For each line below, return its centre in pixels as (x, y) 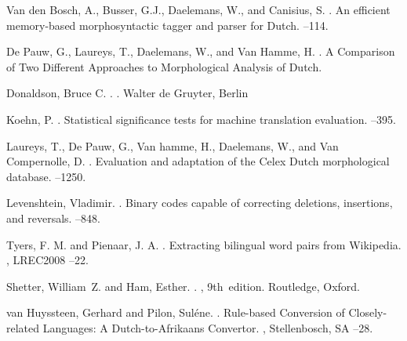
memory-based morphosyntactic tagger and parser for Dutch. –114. (167, 25)
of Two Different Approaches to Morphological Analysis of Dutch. (164, 66)
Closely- (368, 312)
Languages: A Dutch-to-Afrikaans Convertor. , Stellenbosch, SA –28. (208, 327)
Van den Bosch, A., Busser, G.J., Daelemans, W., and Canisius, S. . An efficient (198, 9)
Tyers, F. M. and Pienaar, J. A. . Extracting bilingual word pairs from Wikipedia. (204, 244)
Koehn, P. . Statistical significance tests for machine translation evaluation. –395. (201, 119)
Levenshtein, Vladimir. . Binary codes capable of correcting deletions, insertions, (200, 203)
